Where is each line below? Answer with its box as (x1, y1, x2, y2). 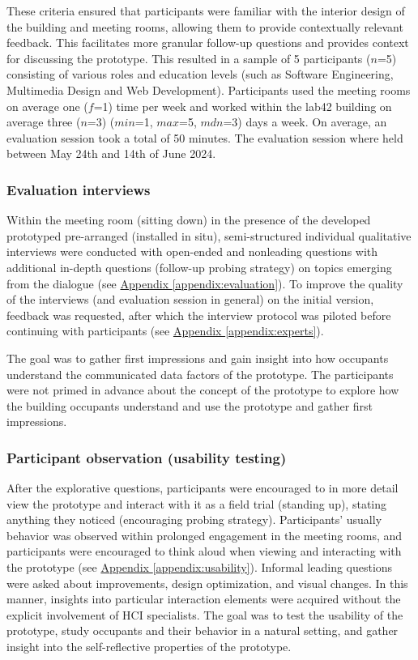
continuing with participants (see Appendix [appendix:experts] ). (6, 322, 324, 339)
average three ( (6, 113, 81, 130)
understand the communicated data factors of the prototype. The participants (6, 365, 394, 382)
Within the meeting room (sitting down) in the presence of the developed (6, 211, 371, 228)
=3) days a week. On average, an (223, 113, 387, 130)
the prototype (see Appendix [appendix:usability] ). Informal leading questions (6, 559, 393, 576)
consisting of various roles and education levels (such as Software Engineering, (6, 66, 394, 83)
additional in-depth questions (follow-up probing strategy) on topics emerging (6, 258, 392, 275)
